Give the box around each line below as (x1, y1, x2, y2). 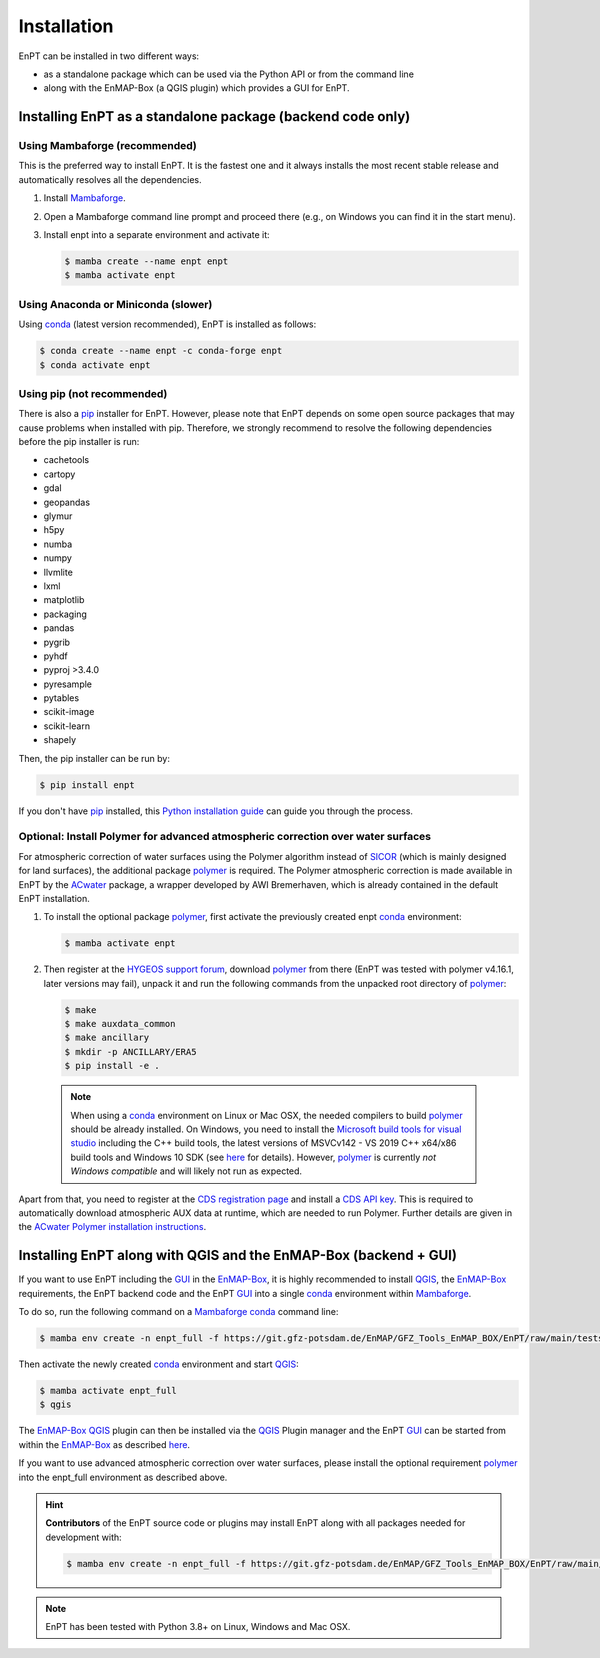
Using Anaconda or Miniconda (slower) (18, 297, 213, 311)
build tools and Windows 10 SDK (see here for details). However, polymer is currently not (70, 1151, 437, 1163)
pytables (43, 692, 80, 704)
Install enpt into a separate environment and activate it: (43, 229, 270, 241)
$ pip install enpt (39, 779, 135, 790)
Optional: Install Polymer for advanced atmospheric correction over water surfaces (18, 830, 432, 844)
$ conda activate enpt (39, 359, 151, 370)
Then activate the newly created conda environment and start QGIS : (18, 1358, 299, 1370)
